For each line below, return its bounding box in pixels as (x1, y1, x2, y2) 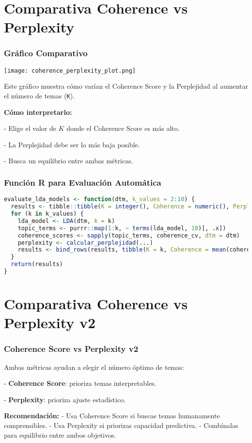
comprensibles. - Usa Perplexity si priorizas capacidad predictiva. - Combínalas (4, 420, 238, 430)
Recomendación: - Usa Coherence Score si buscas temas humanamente (4, 411, 220, 421)
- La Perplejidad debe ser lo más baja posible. (4, 139, 140, 149)
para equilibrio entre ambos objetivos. (4, 429, 116, 440)
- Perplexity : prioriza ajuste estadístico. (4, 394, 126, 404)
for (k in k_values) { (11, 210, 84, 218)
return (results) (11, 261, 63, 268)
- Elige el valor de (4, 123, 56, 133)
